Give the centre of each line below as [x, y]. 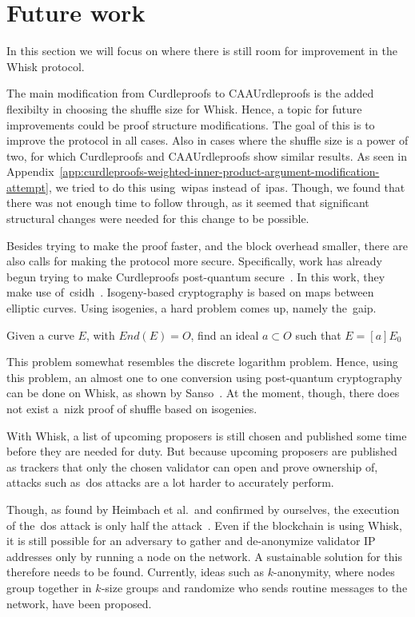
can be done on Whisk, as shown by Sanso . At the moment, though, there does [203, 393]
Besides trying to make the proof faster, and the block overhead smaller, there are [207, 245]
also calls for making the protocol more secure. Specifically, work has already [194, 261]
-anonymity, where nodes [334, 572]
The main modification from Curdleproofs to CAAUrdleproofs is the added [190, 93]
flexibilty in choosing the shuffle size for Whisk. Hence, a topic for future [184, 108]
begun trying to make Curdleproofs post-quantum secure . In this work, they [196, 276]
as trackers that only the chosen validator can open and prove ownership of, [192, 466]
